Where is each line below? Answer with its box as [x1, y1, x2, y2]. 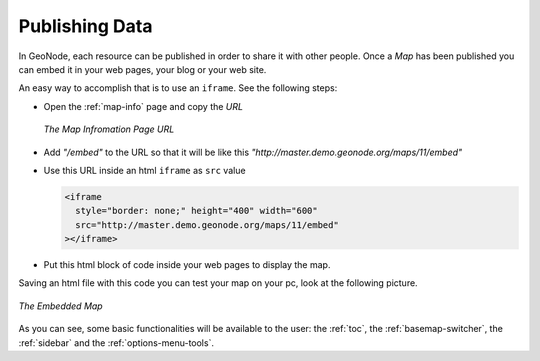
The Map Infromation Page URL [43, 123, 175, 135]
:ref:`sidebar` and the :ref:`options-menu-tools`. [18, 336, 215, 349]
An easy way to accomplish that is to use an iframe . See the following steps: [18, 82, 338, 94]
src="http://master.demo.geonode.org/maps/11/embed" [75, 219, 339, 230]
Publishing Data [18, 15, 153, 37]
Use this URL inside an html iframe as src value [43, 164, 246, 176]
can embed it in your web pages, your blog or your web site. [18, 63, 267, 75]
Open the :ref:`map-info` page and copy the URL [43, 100, 244, 112]
